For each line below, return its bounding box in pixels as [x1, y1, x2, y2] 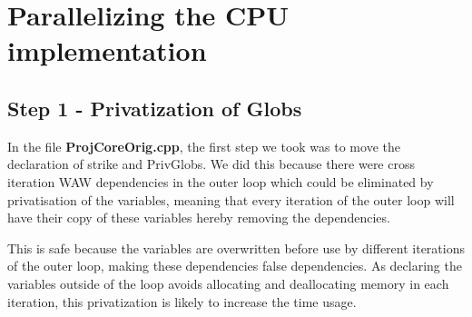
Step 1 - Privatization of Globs [7, 94, 302, 122]
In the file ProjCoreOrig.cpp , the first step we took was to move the [7, 136, 400, 155]
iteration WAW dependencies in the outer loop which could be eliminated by [7, 172, 434, 191]
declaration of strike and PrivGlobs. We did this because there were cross [7, 154, 415, 173]
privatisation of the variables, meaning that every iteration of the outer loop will [7, 190, 455, 209]
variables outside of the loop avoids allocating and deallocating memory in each [7, 273, 449, 292]
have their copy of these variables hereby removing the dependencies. [7, 208, 390, 227]
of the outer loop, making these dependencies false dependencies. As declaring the [7, 256, 462, 275]
